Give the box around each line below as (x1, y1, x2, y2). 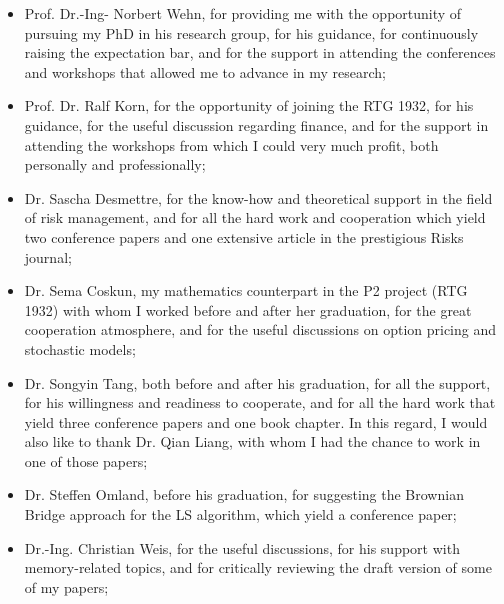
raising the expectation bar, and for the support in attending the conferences (24, 42, 496, 63)
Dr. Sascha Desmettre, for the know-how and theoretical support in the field (24, 187, 493, 208)
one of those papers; (24, 450, 148, 471)
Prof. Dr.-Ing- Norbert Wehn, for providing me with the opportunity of (24, 3, 462, 23)
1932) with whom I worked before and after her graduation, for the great (24, 299, 472, 320)
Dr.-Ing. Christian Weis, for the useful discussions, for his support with (24, 537, 460, 558)
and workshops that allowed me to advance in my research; (24, 61, 386, 82)
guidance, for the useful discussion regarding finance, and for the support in (24, 114, 489, 135)
